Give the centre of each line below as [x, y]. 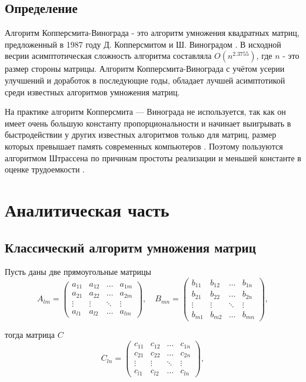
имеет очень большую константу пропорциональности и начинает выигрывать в [148, 123]
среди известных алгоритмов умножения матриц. [92, 92]
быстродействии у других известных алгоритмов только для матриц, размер [141, 134]
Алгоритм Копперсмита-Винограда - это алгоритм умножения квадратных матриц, [152, 33]
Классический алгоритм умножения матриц [130, 247]
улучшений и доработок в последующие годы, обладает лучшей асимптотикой [145, 80]
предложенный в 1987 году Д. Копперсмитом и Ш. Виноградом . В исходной [143, 44]
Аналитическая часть [87, 209]
